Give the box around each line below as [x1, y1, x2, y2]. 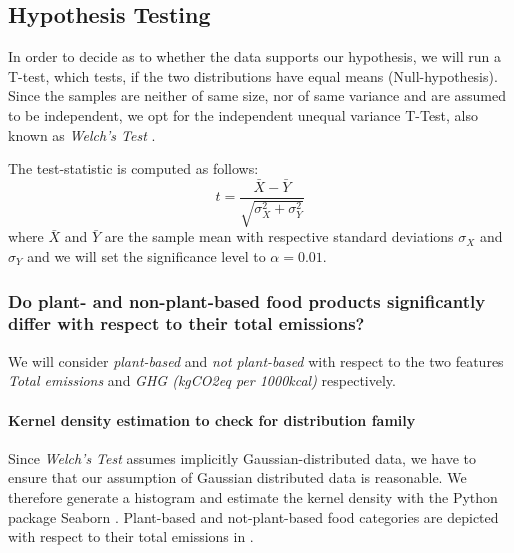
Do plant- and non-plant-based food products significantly [8, 288, 486, 313]
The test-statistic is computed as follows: [8, 158, 259, 179]
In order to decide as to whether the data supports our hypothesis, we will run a [8, 46, 501, 67]
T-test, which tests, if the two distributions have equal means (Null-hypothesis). [8, 65, 498, 86]
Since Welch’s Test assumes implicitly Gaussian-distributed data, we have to [8, 447, 476, 468]
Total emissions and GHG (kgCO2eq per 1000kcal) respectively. [8, 370, 396, 391]
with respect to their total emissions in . [8, 526, 254, 547]
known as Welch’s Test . [8, 124, 156, 145]
